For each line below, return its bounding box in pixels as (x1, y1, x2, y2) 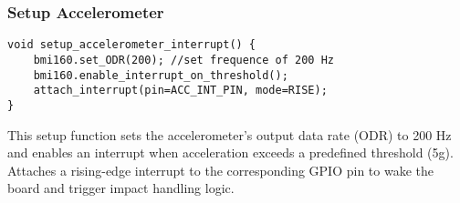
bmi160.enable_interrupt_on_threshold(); (33, 68, 288, 82)
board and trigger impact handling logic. (7, 178, 235, 198)
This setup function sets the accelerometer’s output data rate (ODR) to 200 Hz (7, 125, 452, 144)
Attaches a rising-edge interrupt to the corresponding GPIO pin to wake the (7, 160, 434, 179)
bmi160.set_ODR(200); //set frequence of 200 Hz (33, 53, 334, 66)
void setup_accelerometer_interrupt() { (7, 38, 256, 52)
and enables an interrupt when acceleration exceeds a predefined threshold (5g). (7, 143, 454, 162)
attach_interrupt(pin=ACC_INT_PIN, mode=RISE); (33, 84, 328, 97)
